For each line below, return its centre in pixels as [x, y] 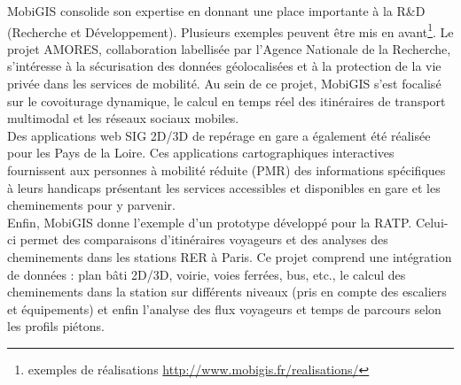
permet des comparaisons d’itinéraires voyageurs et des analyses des [204, 239]
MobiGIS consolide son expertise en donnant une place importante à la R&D [216, 11]
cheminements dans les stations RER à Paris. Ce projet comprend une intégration [230, 256]
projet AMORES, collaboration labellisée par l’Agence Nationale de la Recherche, [229, 48]
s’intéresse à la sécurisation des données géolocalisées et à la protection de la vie [224, 66]
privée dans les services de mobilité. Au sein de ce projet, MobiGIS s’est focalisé [224, 84]
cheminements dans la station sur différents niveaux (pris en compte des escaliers [227, 292]
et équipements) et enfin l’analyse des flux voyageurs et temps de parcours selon [224, 308]
